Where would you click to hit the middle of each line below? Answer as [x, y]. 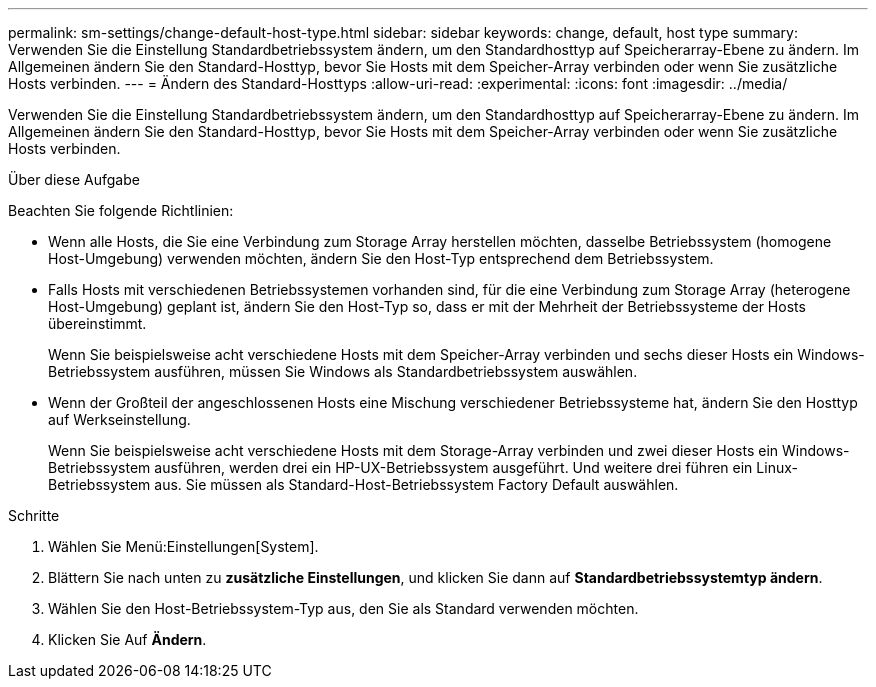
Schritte [34, 515]
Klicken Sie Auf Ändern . [127, 639]
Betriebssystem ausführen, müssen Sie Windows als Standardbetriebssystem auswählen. [343, 371]
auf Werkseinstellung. [119, 419]
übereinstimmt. [97, 323]
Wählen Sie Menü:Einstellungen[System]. [183, 546]
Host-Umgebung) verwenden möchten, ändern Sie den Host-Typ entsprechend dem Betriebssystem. [381, 258]
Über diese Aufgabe [74, 179]
